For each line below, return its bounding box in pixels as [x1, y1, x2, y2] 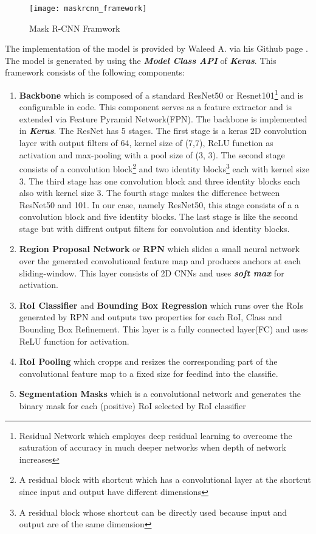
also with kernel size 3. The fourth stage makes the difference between [19, 186, 280, 199]
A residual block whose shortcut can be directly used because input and [19, 505, 287, 518]
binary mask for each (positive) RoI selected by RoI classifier [19, 399, 246, 412]
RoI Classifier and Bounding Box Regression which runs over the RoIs [19, 298, 304, 311]
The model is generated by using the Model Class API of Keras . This [5, 54, 276, 66]
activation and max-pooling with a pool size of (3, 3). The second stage [19, 148, 285, 161]
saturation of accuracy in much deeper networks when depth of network [19, 441, 286, 454]
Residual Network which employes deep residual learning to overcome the [19, 429, 292, 441]
